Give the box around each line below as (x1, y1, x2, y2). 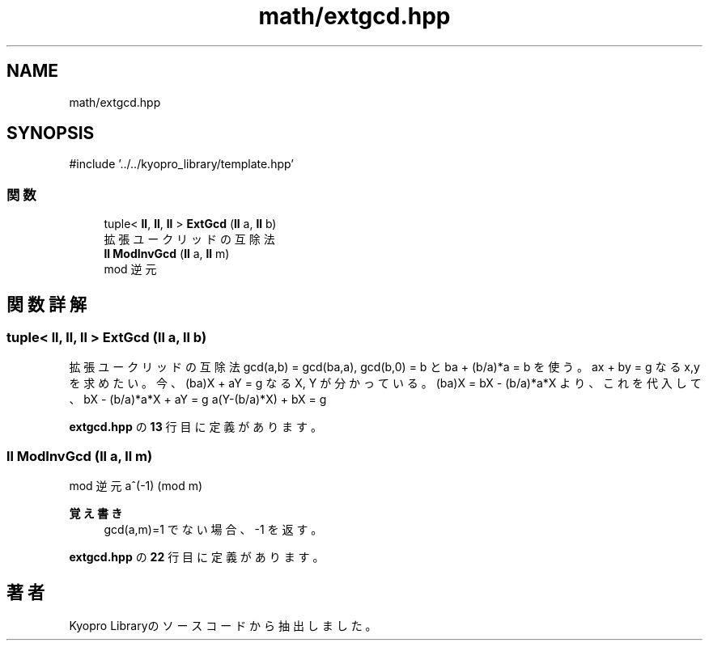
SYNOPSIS (6, 123, 95, 144)
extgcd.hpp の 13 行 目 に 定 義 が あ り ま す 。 (69, 420, 322, 434)
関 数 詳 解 (6, 294, 87, 315)
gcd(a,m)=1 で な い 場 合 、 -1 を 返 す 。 (104, 522, 323, 537)
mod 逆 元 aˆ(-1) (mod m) (69, 479, 203, 493)
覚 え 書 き (69, 506, 123, 521)
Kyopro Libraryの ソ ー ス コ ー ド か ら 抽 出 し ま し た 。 (69, 619, 377, 632)
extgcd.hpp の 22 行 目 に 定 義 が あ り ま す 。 (69, 550, 325, 565)
